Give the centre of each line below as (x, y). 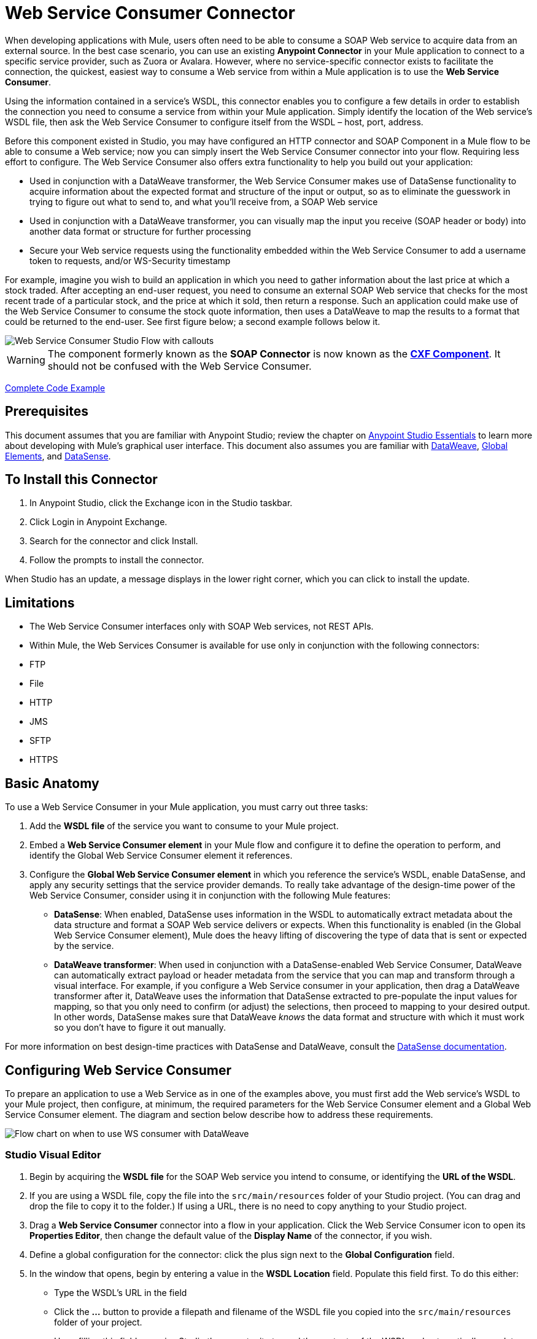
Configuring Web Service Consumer (118, 1070)
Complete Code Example (55, 388)
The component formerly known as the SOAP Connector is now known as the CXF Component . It (274, 353)
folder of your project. (98, 1322)
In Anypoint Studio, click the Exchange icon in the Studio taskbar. (161, 503)
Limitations (40, 603)
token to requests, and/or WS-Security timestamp (130, 260)
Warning (26, 360)
